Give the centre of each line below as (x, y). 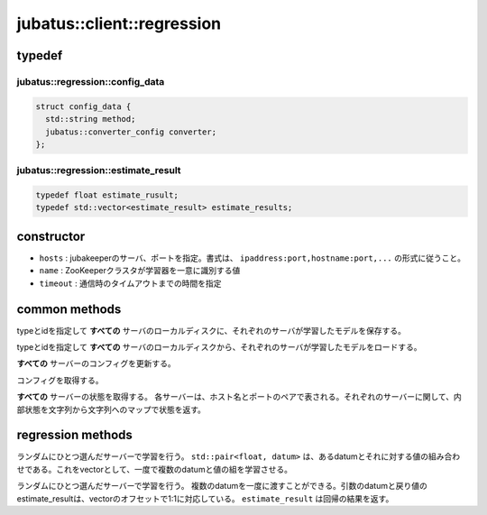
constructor (51, 236)
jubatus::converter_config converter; (131, 132)
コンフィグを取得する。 (60, 380)
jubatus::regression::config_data (91, 81)
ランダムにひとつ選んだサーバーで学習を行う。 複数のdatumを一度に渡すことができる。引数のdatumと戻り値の (222, 486)
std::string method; (91, 119)
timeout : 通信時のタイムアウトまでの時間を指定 (130, 283)
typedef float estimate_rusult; (107, 195)
